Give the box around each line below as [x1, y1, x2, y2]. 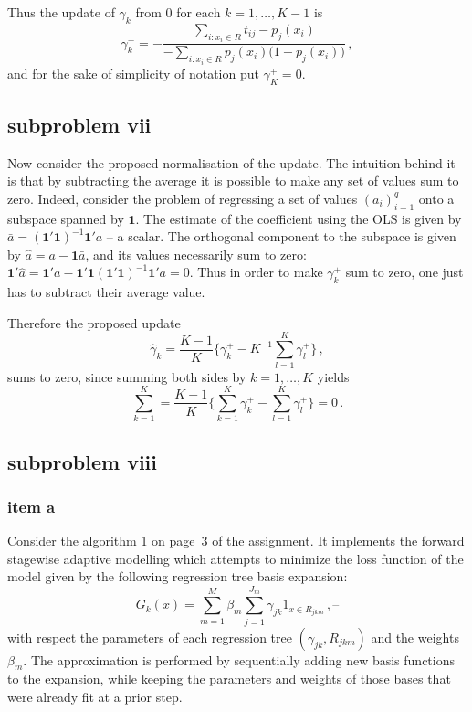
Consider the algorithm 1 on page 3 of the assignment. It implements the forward [7, 531, 465, 550]
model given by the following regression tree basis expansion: [7, 567, 348, 586]
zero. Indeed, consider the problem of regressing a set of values [7, 188, 358, 207]
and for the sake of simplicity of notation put [7, 63, 259, 82]
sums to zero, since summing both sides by [7, 367, 246, 386]
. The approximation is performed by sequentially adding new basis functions [23, 650, 455, 669]
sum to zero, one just [345, 262, 464, 282]
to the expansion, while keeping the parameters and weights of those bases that [7, 669, 451, 688]
